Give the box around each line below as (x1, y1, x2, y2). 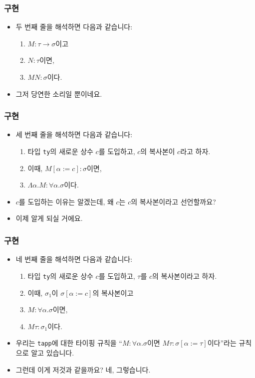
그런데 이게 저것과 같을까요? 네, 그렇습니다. (15, 364, 151, 375)
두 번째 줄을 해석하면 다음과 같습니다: (15, 21, 133, 32)
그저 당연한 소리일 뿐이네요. (15, 88, 102, 99)
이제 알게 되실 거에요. (15, 213, 83, 223)
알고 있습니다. (31, 347, 74, 358)
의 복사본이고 (92, 287, 134, 298)
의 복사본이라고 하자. (152, 270, 217, 281)
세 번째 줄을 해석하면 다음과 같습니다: (15, 129, 133, 140)
